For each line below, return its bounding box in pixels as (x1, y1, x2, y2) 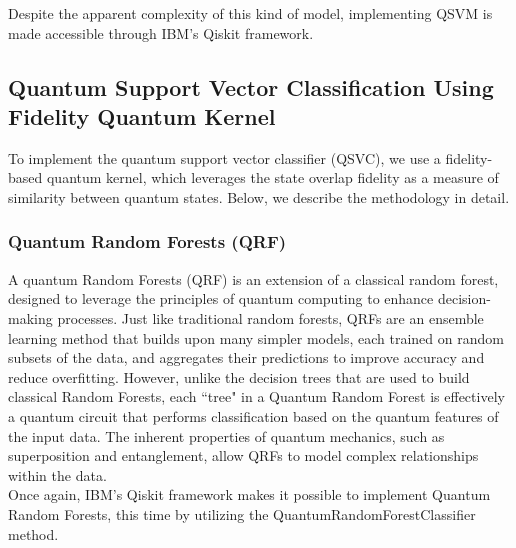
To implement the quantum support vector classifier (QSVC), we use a (8, 147, 441, 168)
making (8, 307, 53, 328)
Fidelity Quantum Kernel (8, 100, 276, 131)
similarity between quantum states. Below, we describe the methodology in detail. (8, 186, 510, 207)
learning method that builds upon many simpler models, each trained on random (8, 327, 504, 348)
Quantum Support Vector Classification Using (8, 71, 494, 102)
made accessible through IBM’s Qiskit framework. (8, 22, 314, 43)
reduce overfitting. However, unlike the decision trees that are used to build (8, 366, 470, 387)
